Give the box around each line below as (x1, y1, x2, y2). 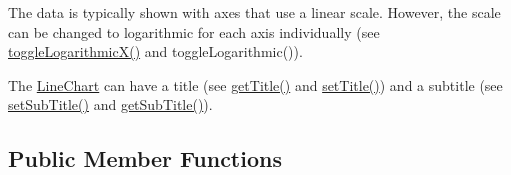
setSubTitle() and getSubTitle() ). (8, 94, 213, 115)
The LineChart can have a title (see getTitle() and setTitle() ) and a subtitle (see (8, 74, 503, 95)
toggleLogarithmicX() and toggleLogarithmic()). (8, 41, 303, 62)
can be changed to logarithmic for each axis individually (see (8, 21, 380, 42)
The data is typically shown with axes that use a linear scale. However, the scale (8, 2, 501, 22)
